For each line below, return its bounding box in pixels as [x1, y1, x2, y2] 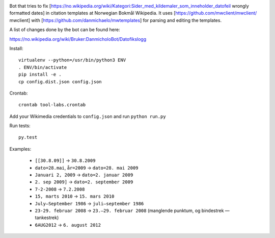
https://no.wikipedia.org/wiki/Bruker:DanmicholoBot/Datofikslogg [9, 36, 147, 42]
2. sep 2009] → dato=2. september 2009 [35, 179, 133, 185]
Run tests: [9, 123, 31, 129]
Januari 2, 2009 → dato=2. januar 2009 [35, 172, 133, 178]
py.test [18, 134, 38, 140]
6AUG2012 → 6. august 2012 [35, 222, 101, 228]
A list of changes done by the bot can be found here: [9, 27, 120, 33]
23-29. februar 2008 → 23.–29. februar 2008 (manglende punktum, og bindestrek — [35, 207, 230, 213]
